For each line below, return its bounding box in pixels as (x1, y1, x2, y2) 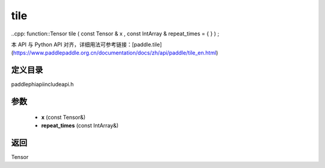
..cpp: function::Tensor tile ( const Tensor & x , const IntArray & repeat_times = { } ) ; (11, 30, 220, 37)
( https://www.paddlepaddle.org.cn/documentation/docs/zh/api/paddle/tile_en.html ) (11, 49, 218, 56)
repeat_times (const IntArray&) (41, 122, 119, 129)
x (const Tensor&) (41, 113, 86, 121)
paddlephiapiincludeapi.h (11, 81, 74, 88)
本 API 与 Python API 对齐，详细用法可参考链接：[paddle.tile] (11, 41, 162, 48)
